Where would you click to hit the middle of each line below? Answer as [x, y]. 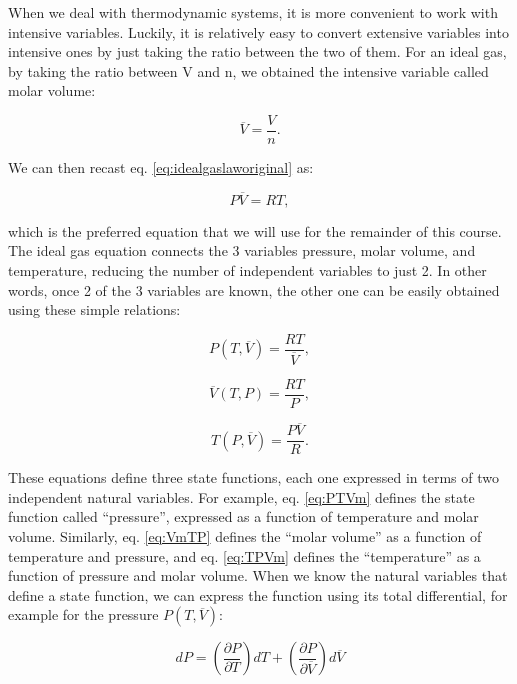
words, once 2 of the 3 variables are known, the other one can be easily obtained [254, 289]
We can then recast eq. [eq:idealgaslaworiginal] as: [161, 167]
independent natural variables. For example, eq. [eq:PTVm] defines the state [241, 496]
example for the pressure [83, 614]
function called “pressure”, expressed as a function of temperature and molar [243, 516]
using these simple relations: [94, 309]
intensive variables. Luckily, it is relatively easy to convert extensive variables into [258, 31]
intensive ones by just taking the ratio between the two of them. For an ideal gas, [257, 51]
